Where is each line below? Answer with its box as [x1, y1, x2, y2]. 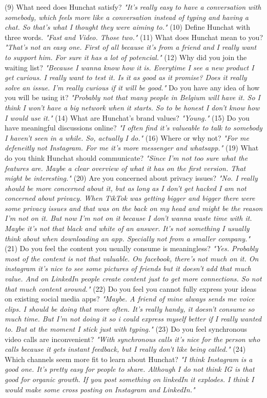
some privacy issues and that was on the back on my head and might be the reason [5, 202, 263, 213]
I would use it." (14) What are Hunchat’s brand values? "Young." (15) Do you [5, 112, 250, 123]
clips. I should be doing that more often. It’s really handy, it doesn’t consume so [5, 303, 255, 314]
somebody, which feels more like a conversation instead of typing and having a [5, 11, 249, 22]
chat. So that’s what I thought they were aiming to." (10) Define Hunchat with [5, 22, 251, 32]
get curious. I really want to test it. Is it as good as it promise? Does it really [5, 72, 247, 83]
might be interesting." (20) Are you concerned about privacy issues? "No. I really [5, 173, 258, 183]
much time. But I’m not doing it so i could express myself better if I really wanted [5, 313, 262, 324]
